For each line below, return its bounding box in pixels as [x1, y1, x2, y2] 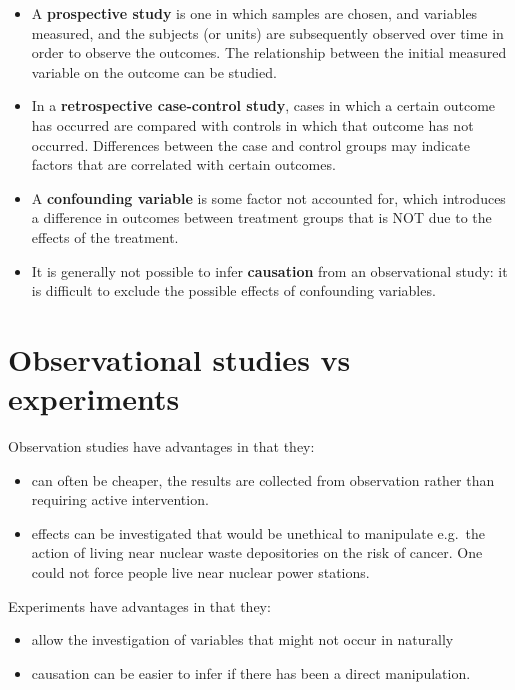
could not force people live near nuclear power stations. [31, 562, 370, 582]
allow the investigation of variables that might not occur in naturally [31, 629, 454, 650]
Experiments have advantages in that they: [8, 595, 271, 616]
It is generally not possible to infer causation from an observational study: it [31, 260, 508, 281]
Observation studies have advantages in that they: [8, 436, 315, 457]
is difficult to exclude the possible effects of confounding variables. [31, 280, 436, 301]
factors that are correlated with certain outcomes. [31, 154, 336, 175]
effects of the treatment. [31, 226, 179, 247]
